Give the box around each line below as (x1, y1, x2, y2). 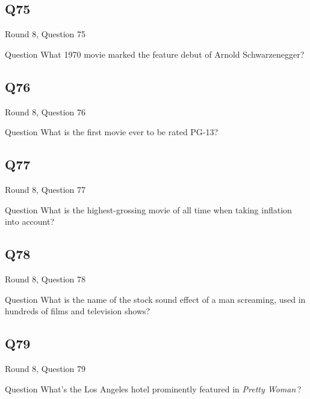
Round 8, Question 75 (5, 28, 86, 40)
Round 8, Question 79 (5, 362, 86, 374)
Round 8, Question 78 (5, 272, 86, 285)
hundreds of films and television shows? (5, 305, 150, 317)
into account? (5, 215, 55, 228)
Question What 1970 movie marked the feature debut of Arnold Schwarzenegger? (5, 47, 305, 60)
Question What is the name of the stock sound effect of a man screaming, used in (5, 293, 306, 305)
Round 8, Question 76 (5, 105, 86, 118)
